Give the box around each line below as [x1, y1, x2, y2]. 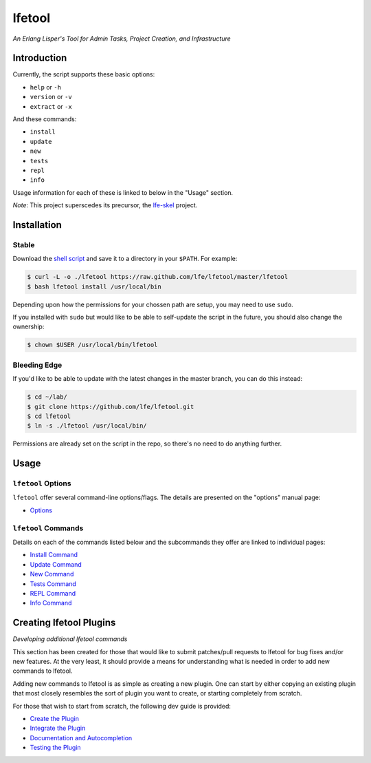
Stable [12, 240, 35, 249]
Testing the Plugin [30, 744, 82, 752]
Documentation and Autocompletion [30, 733, 133, 742]
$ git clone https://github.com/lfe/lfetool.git [27, 403, 194, 410]
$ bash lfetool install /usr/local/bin [27, 282, 161, 291]
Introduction [12, 52, 67, 64]
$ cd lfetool [27, 412, 71, 420]
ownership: [12, 322, 45, 331]
